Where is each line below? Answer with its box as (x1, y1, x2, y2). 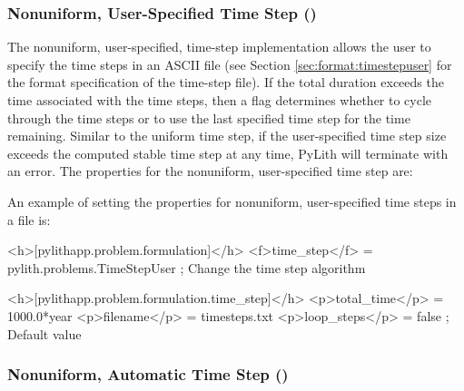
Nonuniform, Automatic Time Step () (7, 363, 289, 386)
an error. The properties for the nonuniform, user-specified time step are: (7, 161, 413, 181)
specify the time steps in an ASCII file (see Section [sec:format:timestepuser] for (7, 54, 452, 73)
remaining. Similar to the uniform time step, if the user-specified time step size (7, 126, 447, 145)
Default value (7, 324, 82, 343)
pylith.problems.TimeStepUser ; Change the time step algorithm (7, 258, 366, 277)
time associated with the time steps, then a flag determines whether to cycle (7, 91, 432, 109)
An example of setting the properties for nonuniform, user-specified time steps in (7, 191, 457, 210)
